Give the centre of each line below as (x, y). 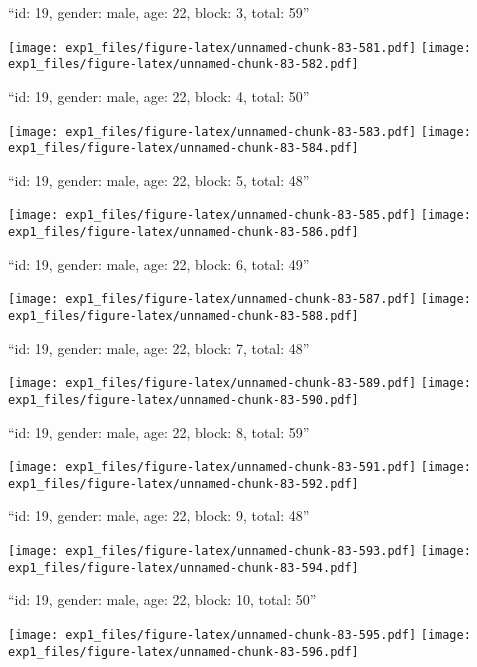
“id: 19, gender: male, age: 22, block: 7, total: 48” (159, 347)
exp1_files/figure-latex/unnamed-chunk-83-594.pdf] (183, 567)
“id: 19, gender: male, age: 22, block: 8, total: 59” (159, 431)
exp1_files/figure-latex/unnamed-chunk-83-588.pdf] (183, 315)
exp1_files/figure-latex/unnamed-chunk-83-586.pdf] (183, 232)
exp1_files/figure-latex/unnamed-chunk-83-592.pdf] (183, 483)
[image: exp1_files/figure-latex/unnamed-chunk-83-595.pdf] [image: (239, 634)
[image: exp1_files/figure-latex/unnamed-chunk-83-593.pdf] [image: (239, 551)
